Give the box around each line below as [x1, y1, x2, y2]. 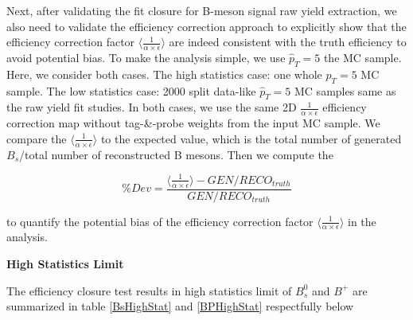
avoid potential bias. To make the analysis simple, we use [6, 49, 286, 66]
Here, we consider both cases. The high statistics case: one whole [6, 65, 322, 82]
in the [348, 213, 376, 229]
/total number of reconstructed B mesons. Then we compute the [19, 146, 333, 162]
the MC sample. [323, 49, 402, 66]
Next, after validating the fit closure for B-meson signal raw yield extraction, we [6, 2, 397, 18]
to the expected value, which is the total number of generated [100, 130, 402, 146]
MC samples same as [294, 82, 396, 99]
